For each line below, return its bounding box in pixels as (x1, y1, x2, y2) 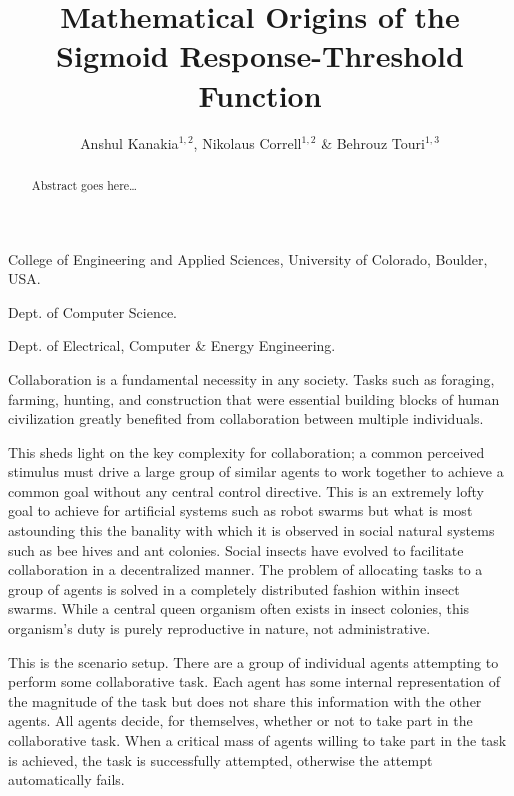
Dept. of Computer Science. (8, 301, 178, 322)
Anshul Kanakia (80, 132, 179, 153)
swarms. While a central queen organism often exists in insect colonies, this (8, 598, 470, 619)
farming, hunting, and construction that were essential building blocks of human (8, 388, 500, 409)
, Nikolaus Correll (193, 132, 302, 153)
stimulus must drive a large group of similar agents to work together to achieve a (8, 461, 504, 482)
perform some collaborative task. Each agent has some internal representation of (8, 671, 500, 692)
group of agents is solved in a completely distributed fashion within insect (8, 578, 460, 599)
